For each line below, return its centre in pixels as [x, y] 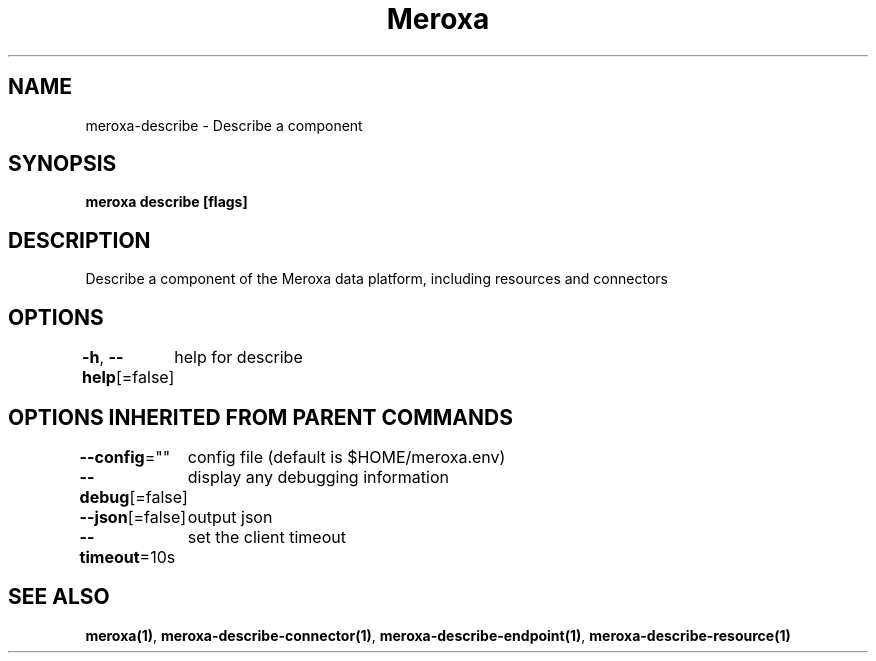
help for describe [238, 357]
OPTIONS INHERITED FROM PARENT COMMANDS [260, 417]
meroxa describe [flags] [166, 202]
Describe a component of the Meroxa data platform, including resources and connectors [376, 279]
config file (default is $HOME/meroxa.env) [346, 456]
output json [230, 516]
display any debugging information [318, 476]
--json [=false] [133, 516]
